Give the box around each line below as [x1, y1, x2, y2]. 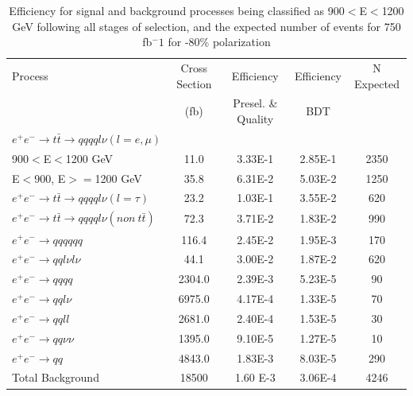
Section [176, 75, 212, 91]
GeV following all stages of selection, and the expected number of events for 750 [12, 17, 401, 34]
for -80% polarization [168, 33, 271, 50]
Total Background [12, 369, 99, 386]
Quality [237, 111, 274, 127]
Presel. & [233, 95, 278, 111]
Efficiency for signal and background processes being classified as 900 [9, 2, 345, 18]
